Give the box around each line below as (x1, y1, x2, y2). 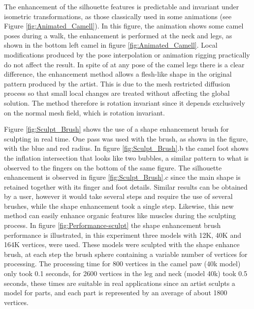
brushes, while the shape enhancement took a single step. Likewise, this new (4, 200, 234, 211)
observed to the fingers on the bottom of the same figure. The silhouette (4, 162, 222, 172)
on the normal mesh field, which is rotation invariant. (4, 107, 165, 117)
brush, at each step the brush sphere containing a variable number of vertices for (4, 249, 248, 259)
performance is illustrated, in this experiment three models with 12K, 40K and (4, 229, 241, 240)
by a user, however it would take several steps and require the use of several (4, 191, 233, 201)
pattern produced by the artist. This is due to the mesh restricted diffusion (4, 78, 230, 88)
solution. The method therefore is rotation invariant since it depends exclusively (4, 97, 245, 108)
